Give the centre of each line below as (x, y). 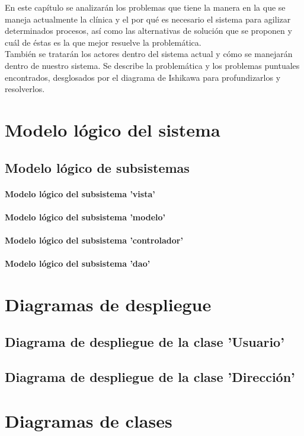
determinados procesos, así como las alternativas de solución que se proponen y (148, 31)
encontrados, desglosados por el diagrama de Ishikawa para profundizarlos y (143, 77)
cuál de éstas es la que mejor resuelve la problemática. (103, 42)
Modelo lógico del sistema (113, 129)
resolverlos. (25, 89)
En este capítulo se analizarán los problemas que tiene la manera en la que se (145, 7)
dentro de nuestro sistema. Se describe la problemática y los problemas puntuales (152, 65)
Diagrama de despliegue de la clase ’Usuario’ (145, 342)
